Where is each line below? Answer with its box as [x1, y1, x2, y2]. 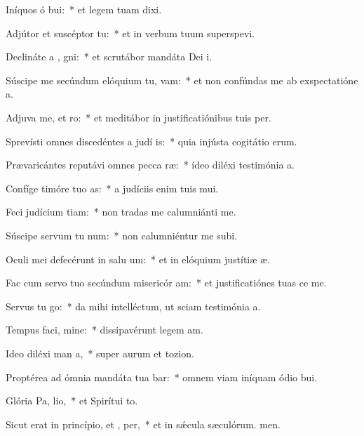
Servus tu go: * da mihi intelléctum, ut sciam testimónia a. [6, 298, 261, 313]
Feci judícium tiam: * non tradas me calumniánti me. [6, 204, 236, 219]
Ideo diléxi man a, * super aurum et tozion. [6, 345, 194, 360]
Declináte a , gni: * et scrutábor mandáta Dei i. [6, 49, 213, 64]
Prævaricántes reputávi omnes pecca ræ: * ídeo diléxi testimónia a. [6, 157, 295, 172]
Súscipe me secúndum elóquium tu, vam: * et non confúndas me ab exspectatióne [6, 72, 358, 87]
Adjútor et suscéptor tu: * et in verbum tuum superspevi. [6, 25, 255, 40]
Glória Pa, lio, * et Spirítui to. [6, 393, 138, 408]
